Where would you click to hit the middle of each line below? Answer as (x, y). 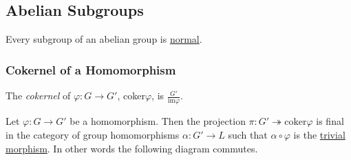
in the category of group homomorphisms (93, 134)
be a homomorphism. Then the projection (158, 121)
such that (248, 134)
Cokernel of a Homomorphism (91, 69)
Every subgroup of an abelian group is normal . (104, 39)
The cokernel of (38, 96)
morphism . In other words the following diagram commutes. (132, 148)
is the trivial (319, 134)
